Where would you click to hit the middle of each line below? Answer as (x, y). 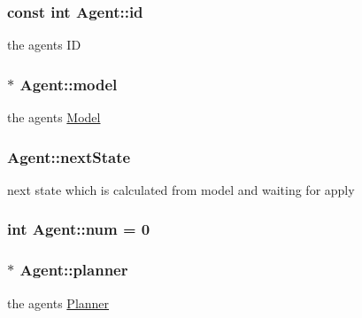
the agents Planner (58, 302)
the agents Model (54, 117)
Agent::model (69, 84)
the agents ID (44, 45)
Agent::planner (74, 270)
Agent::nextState (69, 156)
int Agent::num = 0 (79, 229)
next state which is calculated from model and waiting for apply (181, 189)
